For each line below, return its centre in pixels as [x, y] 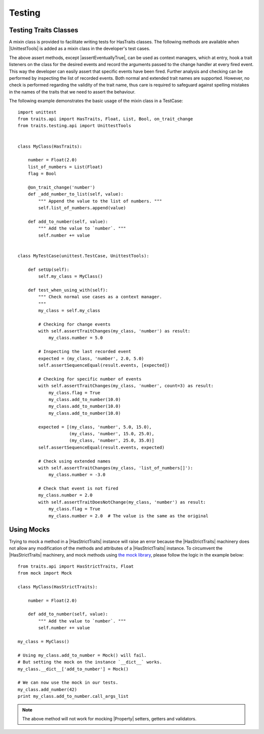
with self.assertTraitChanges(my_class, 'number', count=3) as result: [126, 386]
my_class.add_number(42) [47, 689]
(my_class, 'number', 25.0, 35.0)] [112, 441]
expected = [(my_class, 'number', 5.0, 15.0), [95, 427]
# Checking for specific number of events [90, 379]
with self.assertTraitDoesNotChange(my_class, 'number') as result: [122, 502]
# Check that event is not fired [78, 489]
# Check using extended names [75, 461]
